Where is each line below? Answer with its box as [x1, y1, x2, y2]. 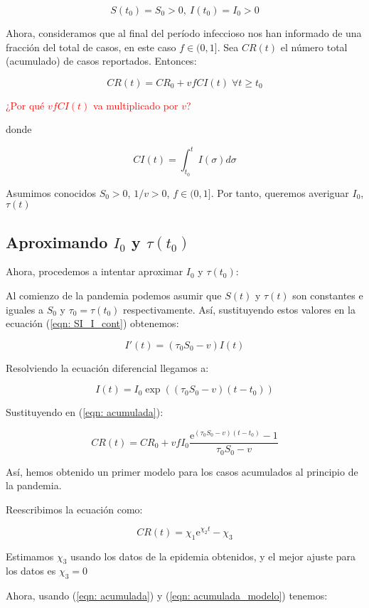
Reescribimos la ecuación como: [6, 501, 143, 516]
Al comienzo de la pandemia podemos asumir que [6, 288, 222, 303]
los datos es [6, 563, 56, 578]
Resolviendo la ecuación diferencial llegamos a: [6, 360, 209, 375]
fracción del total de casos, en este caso [6, 39, 176, 54]
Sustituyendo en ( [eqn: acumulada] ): [6, 405, 164, 420]
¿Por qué [6, 97, 45, 112]
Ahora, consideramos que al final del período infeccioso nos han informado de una [6, 26, 362, 40]
